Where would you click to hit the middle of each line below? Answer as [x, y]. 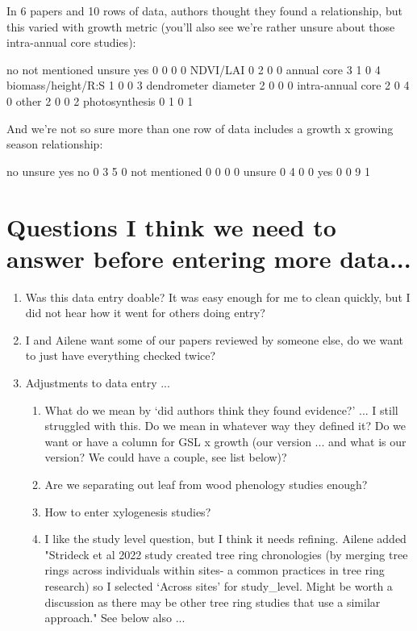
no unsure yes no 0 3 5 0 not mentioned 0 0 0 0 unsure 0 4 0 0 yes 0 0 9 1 [189, 171]
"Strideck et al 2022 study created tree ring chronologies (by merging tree [226, 554]
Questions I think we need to [171, 226]
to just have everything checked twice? [121, 355]
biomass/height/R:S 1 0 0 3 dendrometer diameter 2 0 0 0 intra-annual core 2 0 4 [208, 85]
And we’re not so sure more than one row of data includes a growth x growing [200, 128]
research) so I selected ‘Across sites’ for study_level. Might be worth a [219, 585]
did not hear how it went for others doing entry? [145, 313]
